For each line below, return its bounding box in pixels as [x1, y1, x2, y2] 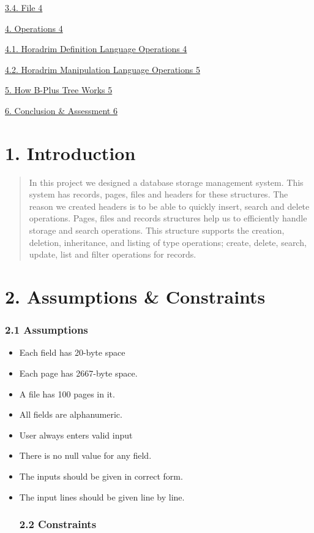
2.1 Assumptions [5, 322, 88, 337]
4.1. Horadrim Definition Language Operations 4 [5, 42, 187, 55]
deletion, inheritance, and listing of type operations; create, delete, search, [29, 236, 307, 248]
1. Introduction [5, 140, 136, 165]
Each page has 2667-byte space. [19, 367, 138, 380]
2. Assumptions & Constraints [5, 284, 266, 309]
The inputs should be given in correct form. [19, 470, 183, 482]
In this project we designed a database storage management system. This [29, 175, 304, 188]
